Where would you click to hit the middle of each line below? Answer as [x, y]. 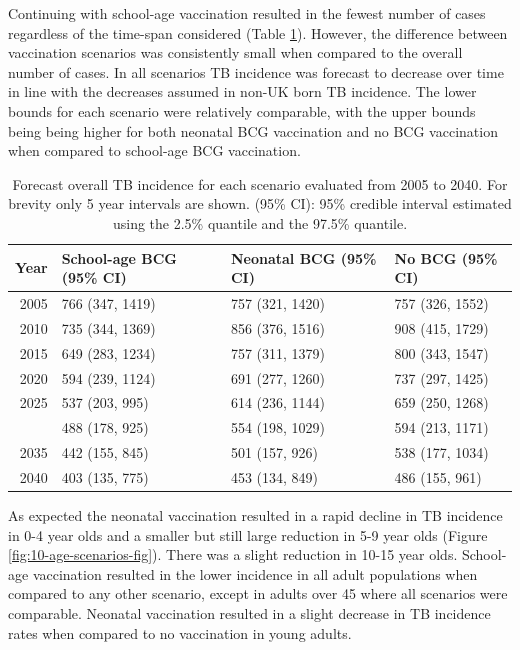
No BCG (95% [446, 257]
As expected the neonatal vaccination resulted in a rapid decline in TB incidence [255, 514]
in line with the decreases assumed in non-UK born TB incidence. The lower [242, 91]
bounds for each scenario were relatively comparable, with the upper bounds [242, 110]
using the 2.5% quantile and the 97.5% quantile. [260, 222]
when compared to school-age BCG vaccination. [154, 150]
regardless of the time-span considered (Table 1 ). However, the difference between [258, 32]
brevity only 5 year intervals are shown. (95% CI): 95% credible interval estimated [260, 203]
